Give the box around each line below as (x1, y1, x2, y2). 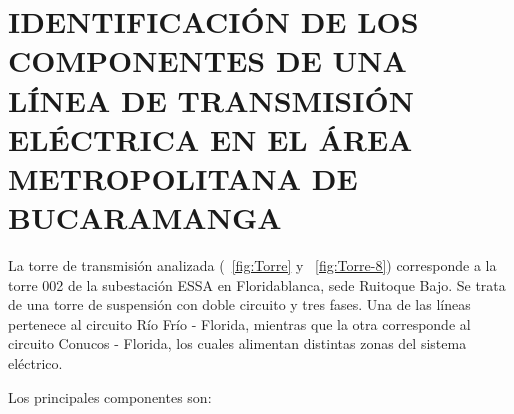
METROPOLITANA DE (8, 157, 358, 198)
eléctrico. (8, 353, 63, 374)
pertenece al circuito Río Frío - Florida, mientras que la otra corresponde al (8, 313, 471, 334)
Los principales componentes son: (8, 386, 212, 407)
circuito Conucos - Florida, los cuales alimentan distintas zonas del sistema (8, 333, 467, 354)
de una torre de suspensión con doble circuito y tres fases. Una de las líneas (8, 294, 471, 315)
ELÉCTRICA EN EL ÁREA (8, 118, 413, 159)
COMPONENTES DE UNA (8, 40, 407, 81)
